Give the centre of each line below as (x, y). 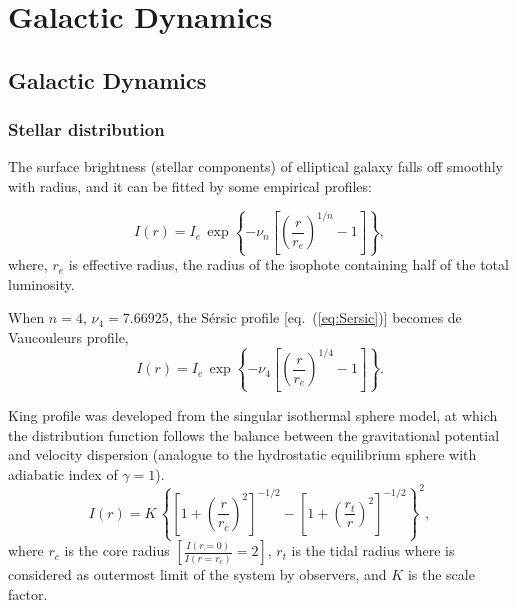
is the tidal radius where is (373, 550)
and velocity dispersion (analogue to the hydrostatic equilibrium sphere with (242, 454)
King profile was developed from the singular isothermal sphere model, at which (253, 414)
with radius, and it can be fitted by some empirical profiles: (190, 185)
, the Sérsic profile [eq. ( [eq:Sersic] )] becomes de (315, 317)
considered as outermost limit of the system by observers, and (197, 574)
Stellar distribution (86, 129)
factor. (28, 593)
